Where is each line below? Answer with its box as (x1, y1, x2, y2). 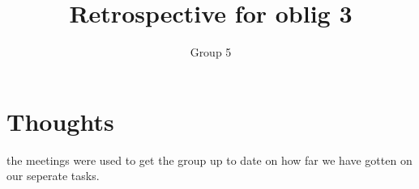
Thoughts (6, 104, 114, 137)
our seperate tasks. (6, 167, 100, 184)
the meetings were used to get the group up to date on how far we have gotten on (6, 151, 413, 168)
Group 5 (190, 44, 232, 61)
